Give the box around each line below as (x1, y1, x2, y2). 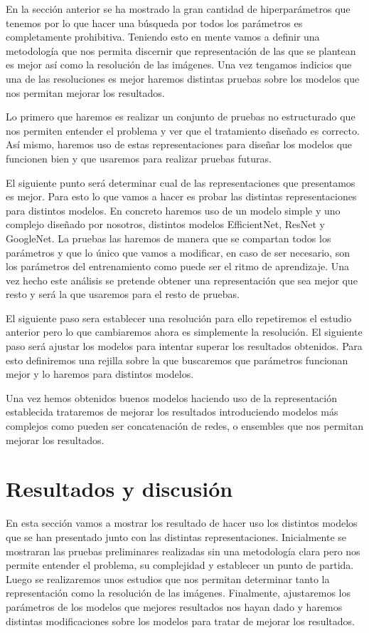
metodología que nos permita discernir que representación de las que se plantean (6, 43, 356, 58)
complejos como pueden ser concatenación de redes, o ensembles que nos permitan (6, 418, 363, 433)
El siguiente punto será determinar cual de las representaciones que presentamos (6, 175, 355, 190)
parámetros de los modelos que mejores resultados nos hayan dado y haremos (6, 599, 343, 614)
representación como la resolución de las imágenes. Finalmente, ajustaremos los (6, 585, 351, 600)
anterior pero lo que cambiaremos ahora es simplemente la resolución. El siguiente (6, 324, 363, 339)
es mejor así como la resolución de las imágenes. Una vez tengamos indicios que (6, 57, 352, 72)
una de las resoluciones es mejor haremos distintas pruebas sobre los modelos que (6, 71, 360, 86)
